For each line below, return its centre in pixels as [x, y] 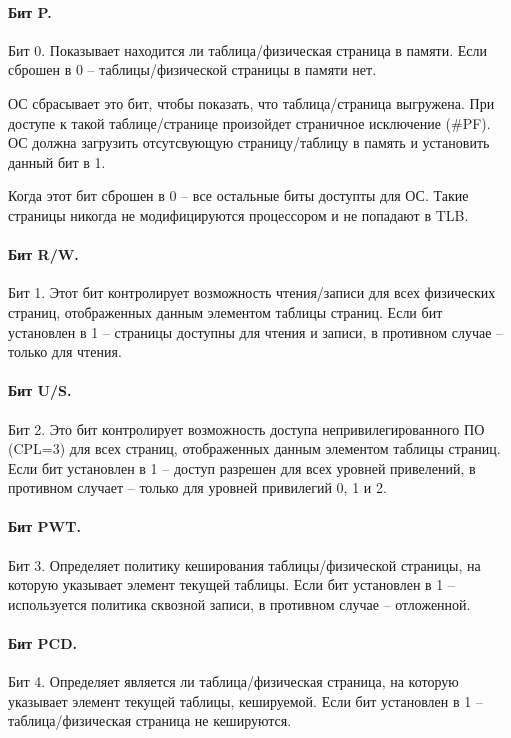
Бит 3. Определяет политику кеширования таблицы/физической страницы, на [244, 564]
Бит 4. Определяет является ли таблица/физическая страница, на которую [233, 681]
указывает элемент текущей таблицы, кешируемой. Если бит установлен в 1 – [245, 700]
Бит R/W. [43, 254]
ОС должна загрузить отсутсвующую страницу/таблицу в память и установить [249, 142]
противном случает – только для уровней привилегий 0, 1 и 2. [197, 487]
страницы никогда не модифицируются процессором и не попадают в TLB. [238, 214]
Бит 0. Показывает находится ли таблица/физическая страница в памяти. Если [248, 49]
